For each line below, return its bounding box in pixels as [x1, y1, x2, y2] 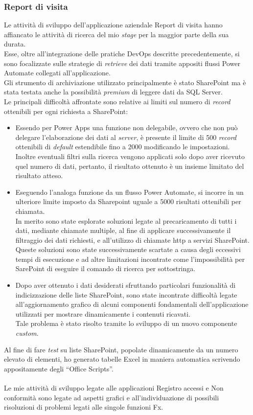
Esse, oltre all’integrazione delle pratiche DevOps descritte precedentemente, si [4, 48, 240, 58]
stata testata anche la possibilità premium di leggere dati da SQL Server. [4, 87, 223, 97]
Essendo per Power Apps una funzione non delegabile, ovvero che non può [15, 122, 238, 133]
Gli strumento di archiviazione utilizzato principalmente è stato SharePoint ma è [4, 77, 246, 87]
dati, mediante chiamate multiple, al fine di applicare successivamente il [15, 225, 231, 235]
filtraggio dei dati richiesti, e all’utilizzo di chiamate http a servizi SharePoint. [15, 234, 250, 245]
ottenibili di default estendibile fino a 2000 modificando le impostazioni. [15, 141, 230, 152]
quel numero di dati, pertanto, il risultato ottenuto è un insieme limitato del [15, 161, 244, 171]
